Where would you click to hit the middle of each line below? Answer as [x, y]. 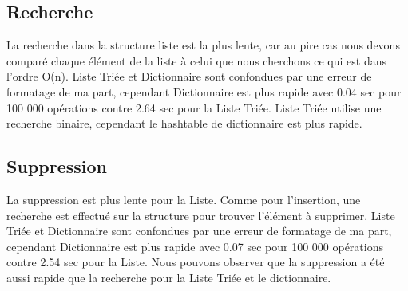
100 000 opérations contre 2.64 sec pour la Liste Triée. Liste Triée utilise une [194, 107]
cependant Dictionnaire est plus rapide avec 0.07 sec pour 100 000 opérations [195, 246]
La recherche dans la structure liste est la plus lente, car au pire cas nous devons [203, 45]
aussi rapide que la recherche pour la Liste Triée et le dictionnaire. [169, 277]
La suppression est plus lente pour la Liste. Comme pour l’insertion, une [184, 199]
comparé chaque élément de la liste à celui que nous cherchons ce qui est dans [196, 60]
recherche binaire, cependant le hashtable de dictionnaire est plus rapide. [184, 123]
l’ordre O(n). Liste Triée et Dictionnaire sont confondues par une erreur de [189, 76]
